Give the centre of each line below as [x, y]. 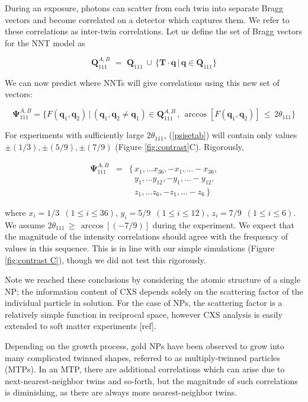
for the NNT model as [45, 42]
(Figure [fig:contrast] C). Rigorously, [179, 146]
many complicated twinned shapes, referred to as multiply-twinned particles [142, 357]
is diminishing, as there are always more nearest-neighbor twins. [121, 392]
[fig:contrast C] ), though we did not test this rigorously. [105, 259]
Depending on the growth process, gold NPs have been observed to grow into [145, 346]
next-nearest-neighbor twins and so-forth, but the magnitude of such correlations [151, 380]
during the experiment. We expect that [223, 224]
